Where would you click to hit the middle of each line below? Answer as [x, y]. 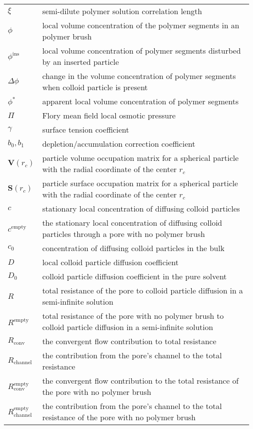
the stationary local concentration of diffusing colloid [132, 223]
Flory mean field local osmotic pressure [109, 115]
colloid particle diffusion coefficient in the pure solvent [134, 276]
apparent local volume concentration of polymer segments [140, 101]
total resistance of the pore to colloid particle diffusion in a [143, 290]
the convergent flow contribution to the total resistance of [140, 380]
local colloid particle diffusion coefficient [110, 262]
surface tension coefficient [86, 129]
